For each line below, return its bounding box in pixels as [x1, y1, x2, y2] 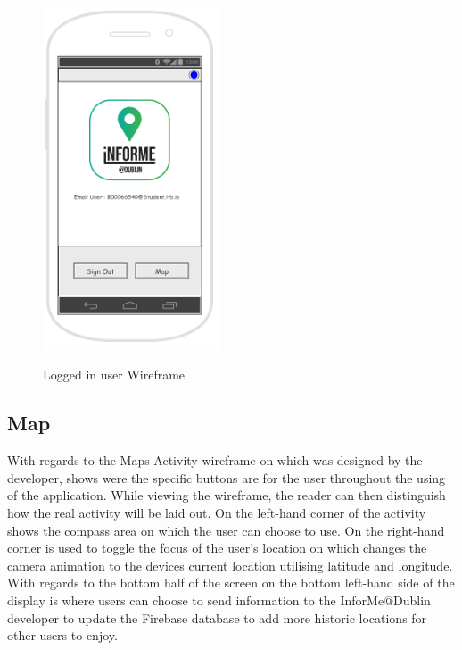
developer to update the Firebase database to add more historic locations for [7, 608, 427, 627]
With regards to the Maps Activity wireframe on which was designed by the [7, 451, 423, 470]
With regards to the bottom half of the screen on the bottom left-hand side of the [7, 573, 455, 592]
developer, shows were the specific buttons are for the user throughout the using [7, 468, 446, 487]
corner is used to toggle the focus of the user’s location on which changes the [7, 538, 427, 557]
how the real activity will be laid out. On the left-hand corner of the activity [7, 503, 426, 521]
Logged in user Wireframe [43, 365, 186, 384]
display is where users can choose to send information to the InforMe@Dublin [7, 590, 431, 609]
